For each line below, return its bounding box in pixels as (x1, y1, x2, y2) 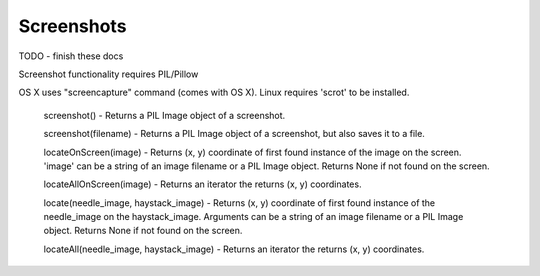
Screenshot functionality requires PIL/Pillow (18, 68, 199, 80)
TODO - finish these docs (18, 50, 124, 62)
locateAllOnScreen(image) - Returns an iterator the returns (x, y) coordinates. (43, 178, 362, 190)
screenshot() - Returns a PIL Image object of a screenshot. (43, 109, 286, 121)
